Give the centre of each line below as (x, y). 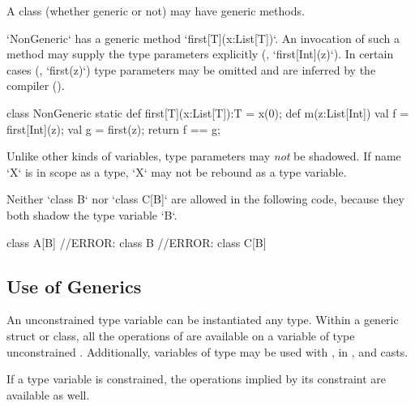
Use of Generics (74, 286)
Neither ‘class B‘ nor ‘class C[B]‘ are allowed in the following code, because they (205, 199)
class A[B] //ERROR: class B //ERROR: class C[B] (137, 242)
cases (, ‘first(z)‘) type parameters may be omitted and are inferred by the (191, 69)
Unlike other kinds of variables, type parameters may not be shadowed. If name (204, 156)
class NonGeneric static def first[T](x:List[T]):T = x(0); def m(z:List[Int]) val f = (208, 112)
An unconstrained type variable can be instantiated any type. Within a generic (203, 320)
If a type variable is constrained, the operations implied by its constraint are (197, 379)
